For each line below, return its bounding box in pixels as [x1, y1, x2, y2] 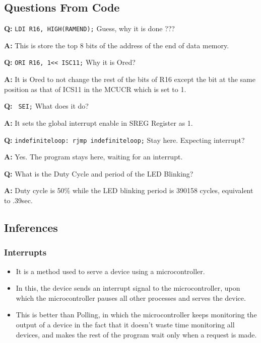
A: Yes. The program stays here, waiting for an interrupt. [4, 151, 183, 162]
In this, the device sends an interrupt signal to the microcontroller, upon [16, 283, 240, 293]
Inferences [4, 219, 58, 235]
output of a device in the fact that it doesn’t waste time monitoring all [16, 319, 235, 329]
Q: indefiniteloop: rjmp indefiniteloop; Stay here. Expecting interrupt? [4, 134, 245, 145]
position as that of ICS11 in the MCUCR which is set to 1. [4, 83, 186, 94]
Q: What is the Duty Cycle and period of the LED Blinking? [4, 168, 193, 179]
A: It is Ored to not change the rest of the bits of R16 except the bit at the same [4, 74, 255, 84]
